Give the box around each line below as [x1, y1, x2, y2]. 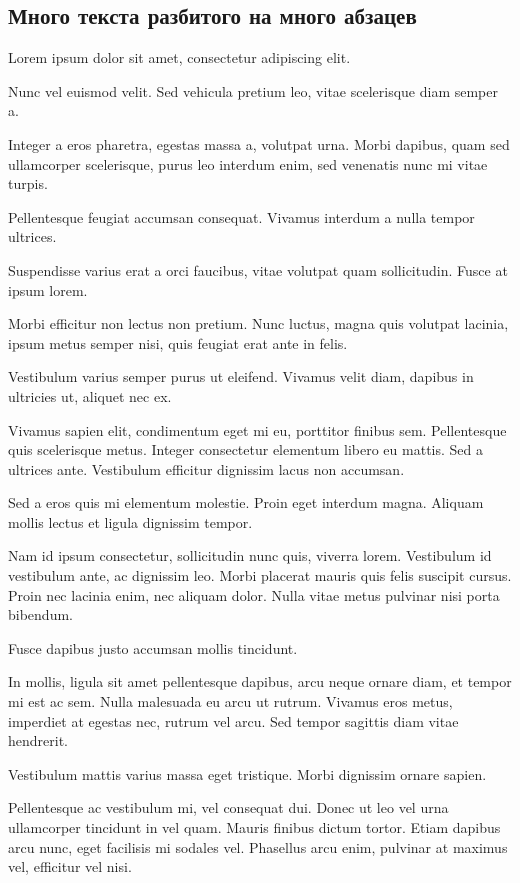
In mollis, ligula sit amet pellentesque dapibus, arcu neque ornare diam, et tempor [8, 671, 512, 692]
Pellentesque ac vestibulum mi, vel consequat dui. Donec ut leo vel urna [8, 797, 449, 818]
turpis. [8, 173, 48, 194]
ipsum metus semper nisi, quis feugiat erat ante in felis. [8, 332, 348, 353]
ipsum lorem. [8, 279, 88, 300]
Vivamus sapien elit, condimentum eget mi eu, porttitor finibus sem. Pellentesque [8, 419, 507, 440]
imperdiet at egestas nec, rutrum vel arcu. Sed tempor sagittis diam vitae [8, 710, 459, 731]
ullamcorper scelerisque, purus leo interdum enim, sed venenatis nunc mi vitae [8, 153, 488, 174]
